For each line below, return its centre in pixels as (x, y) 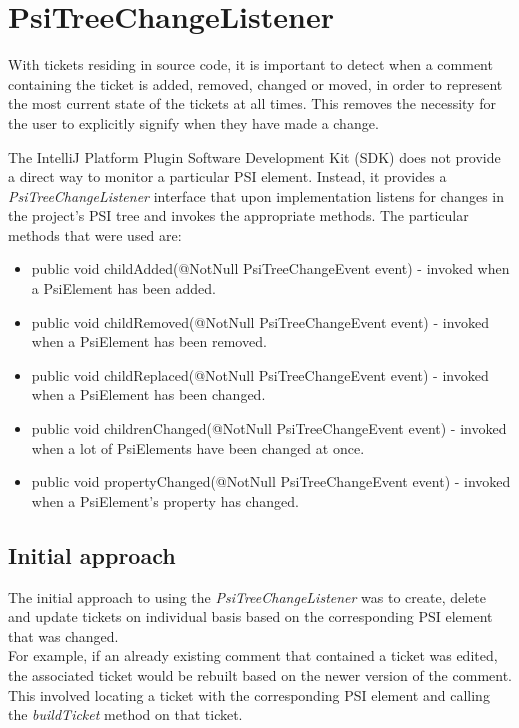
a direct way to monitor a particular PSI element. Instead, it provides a (227, 176)
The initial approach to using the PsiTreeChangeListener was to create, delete (247, 596)
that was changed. (63, 635)
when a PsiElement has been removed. (149, 341)
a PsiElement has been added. (123, 288)
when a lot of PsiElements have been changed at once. (198, 447)
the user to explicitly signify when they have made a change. (193, 122)
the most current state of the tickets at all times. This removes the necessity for (252, 103)
